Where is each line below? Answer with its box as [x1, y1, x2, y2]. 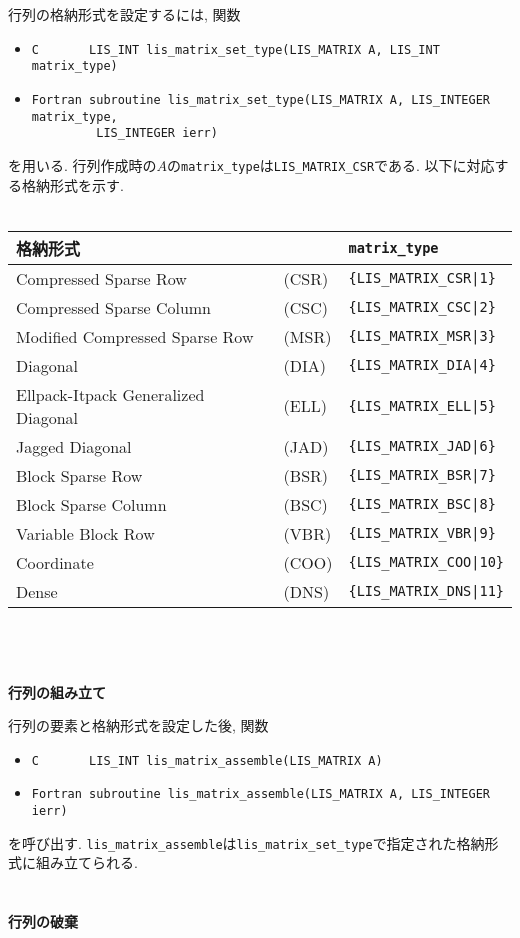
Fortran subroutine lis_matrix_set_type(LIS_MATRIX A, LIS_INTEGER [31, 92, 490, 107]
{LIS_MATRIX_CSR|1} [348, 270, 496, 287]
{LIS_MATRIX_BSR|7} [348, 467, 496, 484]
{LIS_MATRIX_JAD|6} [348, 438, 496, 455]
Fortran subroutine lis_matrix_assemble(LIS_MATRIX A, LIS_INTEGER [31, 787, 490, 802]
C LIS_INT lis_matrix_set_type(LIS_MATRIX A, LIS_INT [31, 42, 440, 57]
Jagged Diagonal [16, 434, 132, 458]
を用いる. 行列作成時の [8, 154, 157, 175]
